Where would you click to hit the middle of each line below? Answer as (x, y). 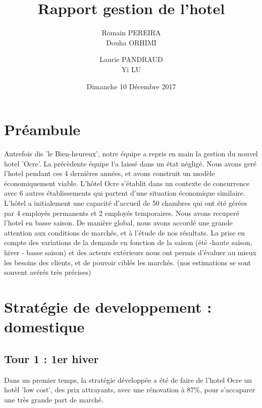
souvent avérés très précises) (48, 272)
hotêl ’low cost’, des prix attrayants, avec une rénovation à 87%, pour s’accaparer (130, 390)
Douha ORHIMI (131, 42)
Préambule (42, 129)
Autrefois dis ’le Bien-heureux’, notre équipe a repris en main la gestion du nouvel (131, 154)
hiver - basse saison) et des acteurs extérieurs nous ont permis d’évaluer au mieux (130, 252)
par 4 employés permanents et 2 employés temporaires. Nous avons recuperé (122, 213)
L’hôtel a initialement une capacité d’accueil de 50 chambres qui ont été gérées (126, 203)
